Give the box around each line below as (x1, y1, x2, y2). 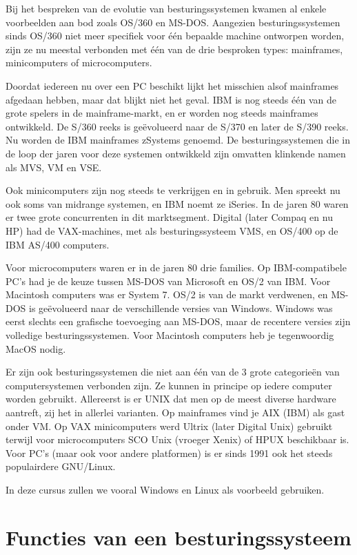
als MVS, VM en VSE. (6, 159, 102, 174)
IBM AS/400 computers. (6, 237, 110, 251)
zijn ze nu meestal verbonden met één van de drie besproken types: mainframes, (6, 41, 343, 56)
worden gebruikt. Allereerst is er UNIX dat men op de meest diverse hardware (6, 391, 336, 406)
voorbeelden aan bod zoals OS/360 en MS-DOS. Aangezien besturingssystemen (6, 14, 340, 29)
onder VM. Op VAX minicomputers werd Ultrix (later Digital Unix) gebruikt (6, 418, 333, 433)
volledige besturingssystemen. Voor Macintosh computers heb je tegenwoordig (6, 328, 334, 342)
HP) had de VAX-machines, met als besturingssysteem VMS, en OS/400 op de (6, 223, 338, 237)
